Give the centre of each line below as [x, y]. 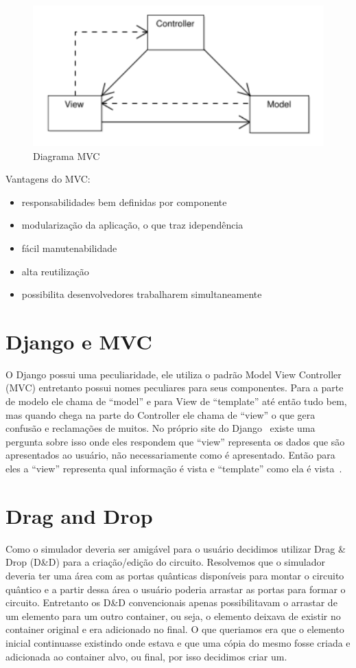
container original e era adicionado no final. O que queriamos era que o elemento [175, 629]
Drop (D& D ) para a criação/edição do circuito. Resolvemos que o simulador [165, 562]
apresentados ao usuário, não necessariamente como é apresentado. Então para [170, 455]
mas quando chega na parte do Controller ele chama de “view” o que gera [161, 414]
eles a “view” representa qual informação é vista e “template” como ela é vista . [174, 469]
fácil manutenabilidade [69, 247]
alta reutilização [55, 271]
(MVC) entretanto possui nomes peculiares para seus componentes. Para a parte [175, 388]
